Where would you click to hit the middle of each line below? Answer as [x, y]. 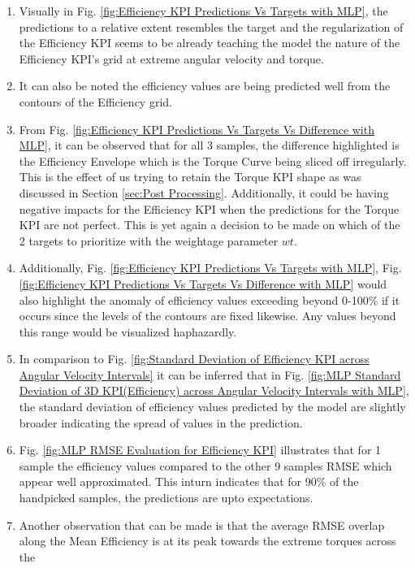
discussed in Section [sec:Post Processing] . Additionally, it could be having [204, 192]
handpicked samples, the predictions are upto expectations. [166, 498]
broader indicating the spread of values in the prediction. [161, 422]
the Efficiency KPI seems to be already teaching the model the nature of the [210, 43]
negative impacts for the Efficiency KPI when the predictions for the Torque [209, 208]
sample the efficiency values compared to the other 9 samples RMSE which [205, 465]
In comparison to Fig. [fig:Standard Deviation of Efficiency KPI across [194, 359]
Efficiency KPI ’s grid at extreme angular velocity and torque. [171, 58]
